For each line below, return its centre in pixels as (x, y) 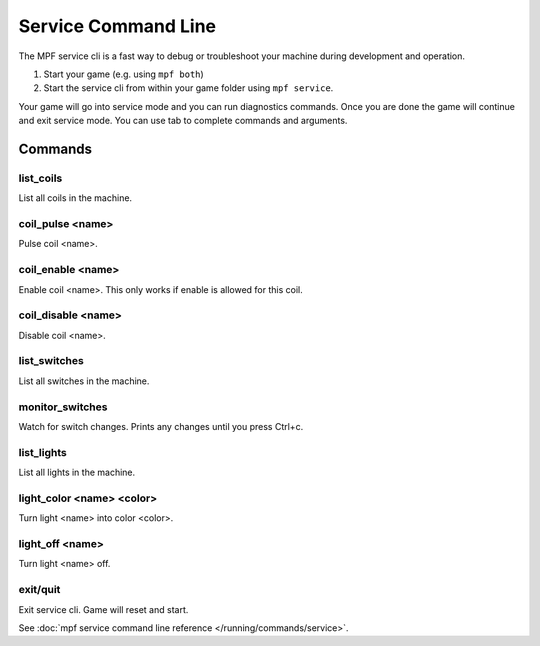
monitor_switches (63, 407)
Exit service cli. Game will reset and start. (103, 609)
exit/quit (39, 590)
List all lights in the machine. (77, 472)
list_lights (42, 452)
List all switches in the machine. (84, 381)
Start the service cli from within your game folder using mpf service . (188, 88)
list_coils (40, 178)
